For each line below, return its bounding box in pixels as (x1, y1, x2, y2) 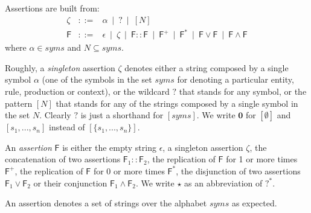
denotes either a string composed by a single (124, 61, 289, 74)
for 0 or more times (93, 164, 165, 177)
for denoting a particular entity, (177, 73, 294, 86)
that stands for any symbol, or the (179, 84, 307, 97)
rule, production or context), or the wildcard (5, 84, 170, 97)
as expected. (231, 197, 277, 209)
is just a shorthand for (80, 109, 164, 121)
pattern (5, 97, 33, 109)
